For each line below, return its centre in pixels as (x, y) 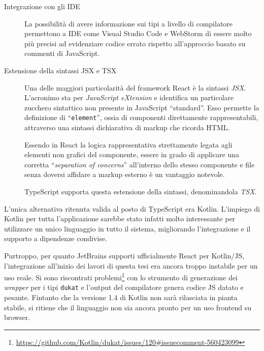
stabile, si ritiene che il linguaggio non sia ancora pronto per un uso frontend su (128, 307)
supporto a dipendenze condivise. (56, 238)
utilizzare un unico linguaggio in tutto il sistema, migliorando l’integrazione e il (127, 228)
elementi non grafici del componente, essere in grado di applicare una (132, 154)
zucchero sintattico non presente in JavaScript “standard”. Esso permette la (142, 107)
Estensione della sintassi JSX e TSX (60, 70)
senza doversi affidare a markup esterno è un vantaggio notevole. (125, 174)
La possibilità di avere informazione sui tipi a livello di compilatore (129, 23)
